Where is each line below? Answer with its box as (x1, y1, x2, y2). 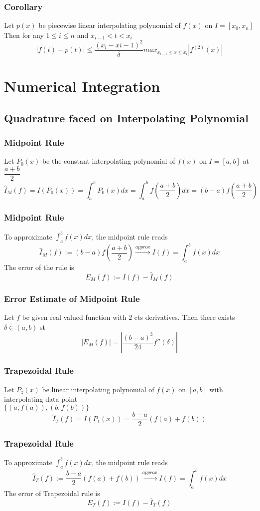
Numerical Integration (4, 76, 160, 96)
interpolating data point (4, 394, 78, 404)
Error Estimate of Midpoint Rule (4, 292, 140, 304)
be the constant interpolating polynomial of (42, 156, 175, 166)
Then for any (4, 29, 44, 40)
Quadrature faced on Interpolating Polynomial (4, 110, 249, 125)
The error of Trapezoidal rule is (4, 488, 100, 498)
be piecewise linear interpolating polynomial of (38, 20, 181, 30)
